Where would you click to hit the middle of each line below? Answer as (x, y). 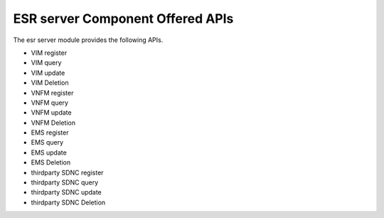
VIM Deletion (50, 83)
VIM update (48, 73)
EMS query (47, 142)
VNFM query (50, 103)
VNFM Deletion (53, 123)
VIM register (49, 53)
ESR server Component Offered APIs (123, 19)
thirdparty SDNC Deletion (68, 202)
